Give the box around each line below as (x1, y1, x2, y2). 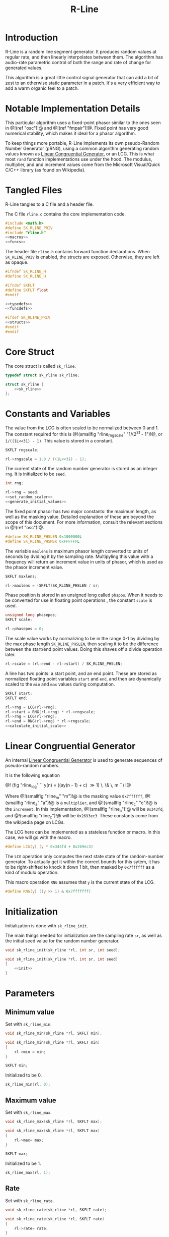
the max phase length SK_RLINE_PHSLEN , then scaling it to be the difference (5, 641, 159, 647)
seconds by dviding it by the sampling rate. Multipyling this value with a (5, 553, 153, 559)
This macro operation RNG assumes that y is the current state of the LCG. (5, 879, 155, 885)
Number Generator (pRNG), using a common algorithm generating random (5, 145, 159, 151)
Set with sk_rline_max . (5, 1109, 52, 1115)
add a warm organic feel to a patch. (5, 85, 79, 91)
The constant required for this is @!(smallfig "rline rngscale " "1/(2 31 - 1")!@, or (5, 430, 162, 438)
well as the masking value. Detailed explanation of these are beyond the (5, 514, 154, 520)
